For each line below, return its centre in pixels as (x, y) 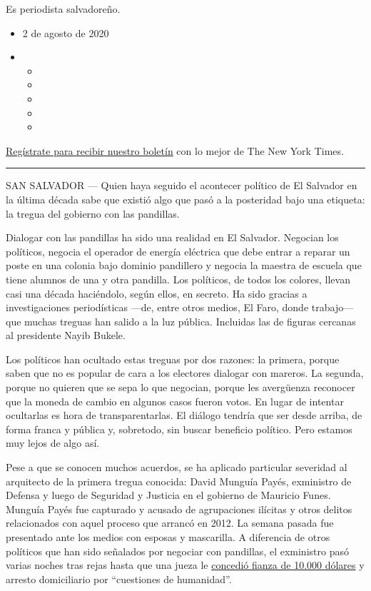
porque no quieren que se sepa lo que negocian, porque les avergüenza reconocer (181, 387)
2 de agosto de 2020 (66, 32)
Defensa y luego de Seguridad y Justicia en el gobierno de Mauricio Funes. (168, 495)
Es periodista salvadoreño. (63, 9)
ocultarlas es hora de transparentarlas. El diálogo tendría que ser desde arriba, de (184, 415)
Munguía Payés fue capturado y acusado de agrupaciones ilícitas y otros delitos (179, 509)
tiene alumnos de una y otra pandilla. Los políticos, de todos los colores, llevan (178, 279)
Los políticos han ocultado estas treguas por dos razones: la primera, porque (173, 359)
